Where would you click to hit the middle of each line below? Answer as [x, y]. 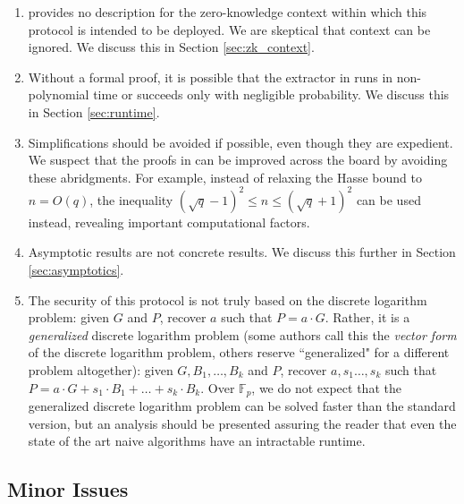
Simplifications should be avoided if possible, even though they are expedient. [240, 142]
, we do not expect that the [326, 387]
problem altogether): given [101, 370]
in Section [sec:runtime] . [94, 111]
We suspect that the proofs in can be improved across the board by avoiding [238, 160]
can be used [388, 199]
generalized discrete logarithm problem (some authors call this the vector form [242, 334]
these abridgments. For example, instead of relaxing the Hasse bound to [225, 177]
